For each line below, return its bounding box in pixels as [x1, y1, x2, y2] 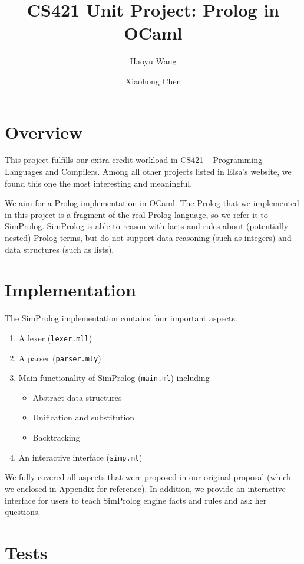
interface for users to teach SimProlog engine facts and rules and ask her [5, 494, 267, 506]
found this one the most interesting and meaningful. [5, 177, 193, 189]
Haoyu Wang [130, 55, 177, 67]
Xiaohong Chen [125, 74, 181, 87]
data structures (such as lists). [5, 243, 114, 255]
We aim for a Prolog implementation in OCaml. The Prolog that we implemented [5, 197, 299, 209]
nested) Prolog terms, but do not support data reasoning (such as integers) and [5, 232, 292, 243]
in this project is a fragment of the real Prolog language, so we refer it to [5, 208, 268, 220]
